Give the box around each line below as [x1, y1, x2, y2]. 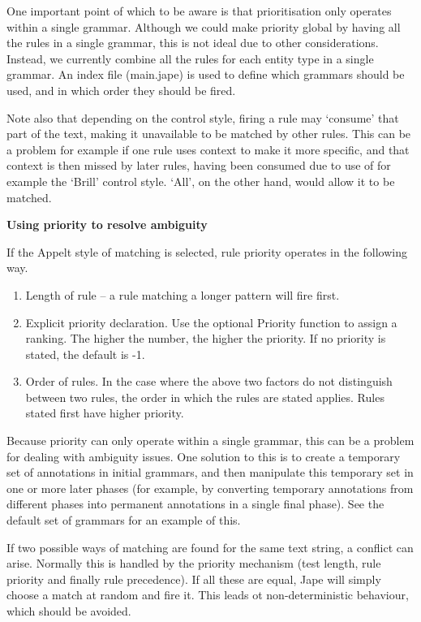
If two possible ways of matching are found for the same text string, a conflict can [6, 538, 414, 555]
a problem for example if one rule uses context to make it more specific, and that [6, 140, 410, 158]
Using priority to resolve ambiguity [6, 216, 208, 233]
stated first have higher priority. [25, 404, 184, 421]
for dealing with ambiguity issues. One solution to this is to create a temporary [6, 447, 401, 464]
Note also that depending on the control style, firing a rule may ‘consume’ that [6, 109, 399, 126]
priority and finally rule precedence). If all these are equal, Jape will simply [6, 570, 381, 587]
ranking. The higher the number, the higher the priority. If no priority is [25, 330, 386, 347]
